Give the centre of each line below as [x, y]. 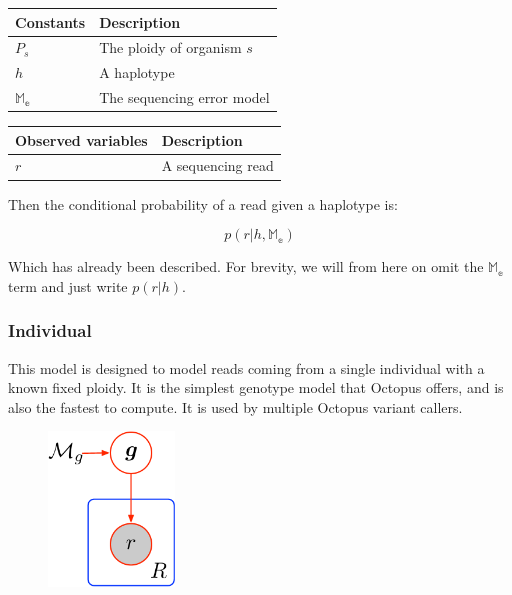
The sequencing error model [184, 97]
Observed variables [81, 139]
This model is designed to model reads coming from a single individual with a [246, 367]
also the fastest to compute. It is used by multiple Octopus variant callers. [235, 406]
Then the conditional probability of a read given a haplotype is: [203, 203]
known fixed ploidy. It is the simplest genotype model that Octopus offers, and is [256, 387]
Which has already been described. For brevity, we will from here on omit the [246, 266]
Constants [50, 21]
